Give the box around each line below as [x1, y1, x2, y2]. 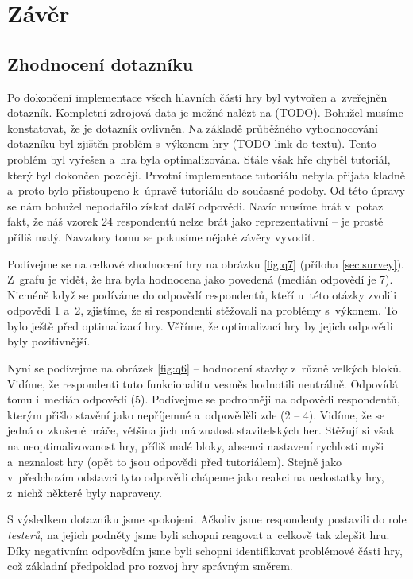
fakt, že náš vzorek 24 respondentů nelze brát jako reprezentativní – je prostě [7, 213, 384, 230]
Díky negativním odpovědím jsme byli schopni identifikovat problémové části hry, [7, 542, 403, 558]
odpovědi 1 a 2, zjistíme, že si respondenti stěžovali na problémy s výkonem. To [7, 302, 398, 318]
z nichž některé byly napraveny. [7, 484, 162, 500]
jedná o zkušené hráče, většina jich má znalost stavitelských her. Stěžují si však [7, 422, 396, 438]
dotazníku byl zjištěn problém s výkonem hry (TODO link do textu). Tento [7, 135, 376, 152]
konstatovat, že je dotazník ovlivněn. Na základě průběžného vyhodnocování [7, 119, 378, 136]
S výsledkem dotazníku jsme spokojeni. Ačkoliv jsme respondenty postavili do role [7, 511, 407, 527]
